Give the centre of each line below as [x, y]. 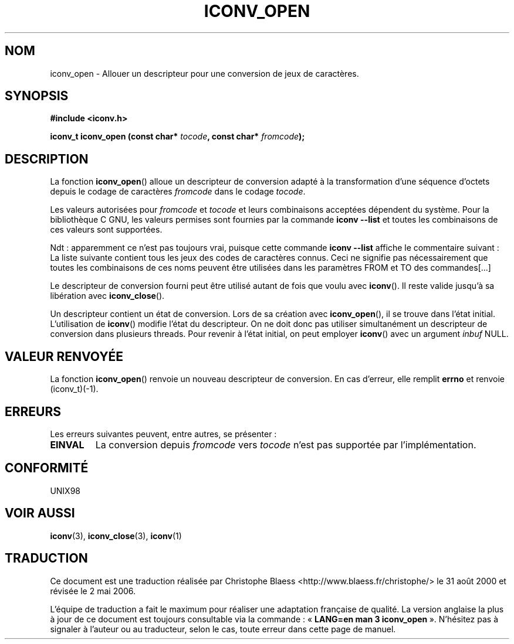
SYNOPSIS [37, 96]
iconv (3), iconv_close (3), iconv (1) [116, 536]
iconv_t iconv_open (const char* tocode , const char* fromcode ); [177, 137]
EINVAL [67, 444]
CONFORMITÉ [47, 468]
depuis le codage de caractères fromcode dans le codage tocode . [178, 192]
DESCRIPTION [47, 159]
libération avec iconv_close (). [107, 296]
